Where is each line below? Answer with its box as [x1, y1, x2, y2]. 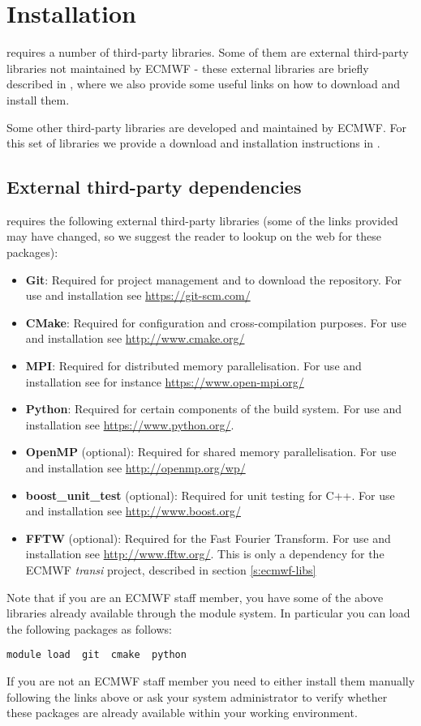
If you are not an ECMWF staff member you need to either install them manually [6, 673, 415, 690]
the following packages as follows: [6, 620, 172, 637]
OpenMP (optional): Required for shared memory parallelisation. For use [25, 443, 397, 460]
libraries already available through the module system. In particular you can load [6, 604, 410, 621]
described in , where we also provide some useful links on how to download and [6, 75, 401, 92]
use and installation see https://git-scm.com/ [25, 287, 251, 304]
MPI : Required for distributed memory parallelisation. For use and [25, 357, 362, 374]
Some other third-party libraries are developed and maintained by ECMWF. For [6, 118, 406, 135]
